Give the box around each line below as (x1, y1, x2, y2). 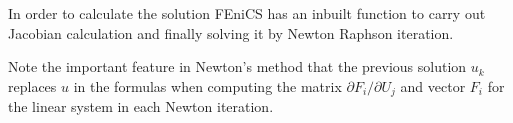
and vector (400, 75, 466, 96)
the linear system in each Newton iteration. (8, 96, 274, 117)
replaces (8, 75, 57, 96)
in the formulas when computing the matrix (73, 75, 342, 96)
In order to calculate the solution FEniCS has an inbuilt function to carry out (8, 3, 486, 23)
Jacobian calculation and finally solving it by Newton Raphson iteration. (8, 22, 454, 43)
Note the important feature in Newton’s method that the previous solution (8, 56, 467, 77)
